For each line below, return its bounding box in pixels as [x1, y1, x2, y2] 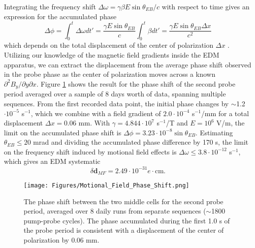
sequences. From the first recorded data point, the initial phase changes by [4, 98, 229, 108]
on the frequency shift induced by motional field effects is [4, 146, 177, 156]
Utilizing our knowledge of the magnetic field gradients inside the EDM [4, 50, 220, 60]
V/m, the [216, 118, 245, 128]
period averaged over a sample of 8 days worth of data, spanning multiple [4, 89, 226, 99]
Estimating [199, 127, 233, 137]
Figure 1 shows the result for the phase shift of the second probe [40, 78, 235, 89]
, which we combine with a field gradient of [31, 108, 161, 118]
